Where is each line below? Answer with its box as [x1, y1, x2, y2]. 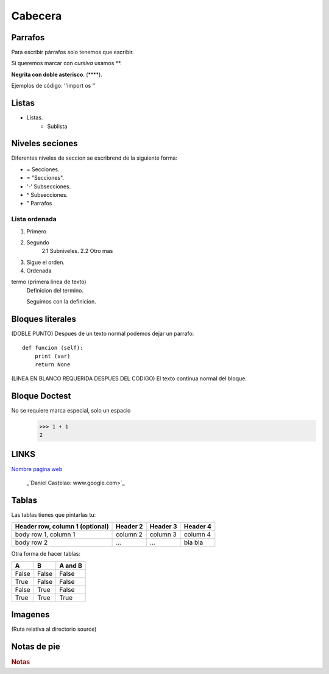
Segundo [26, 238, 50, 246]
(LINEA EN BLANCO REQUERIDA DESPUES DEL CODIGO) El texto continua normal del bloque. [11, 375, 247, 382]
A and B [59, 561, 82, 570]
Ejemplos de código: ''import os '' [11, 82, 96, 90]
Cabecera [11, 9, 62, 23]
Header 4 [183, 522, 211, 531]
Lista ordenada [11, 215, 57, 224]
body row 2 [15, 538, 48, 547]
